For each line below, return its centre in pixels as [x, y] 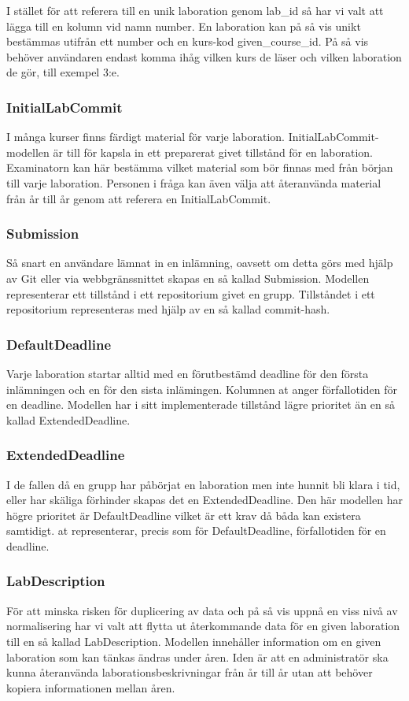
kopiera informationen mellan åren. [91, 687]
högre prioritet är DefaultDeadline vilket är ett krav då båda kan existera [184, 515]
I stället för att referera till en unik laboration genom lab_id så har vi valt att [195, 10]
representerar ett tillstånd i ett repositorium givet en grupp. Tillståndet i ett [191, 293]
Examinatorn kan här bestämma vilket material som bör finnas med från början [200, 167]
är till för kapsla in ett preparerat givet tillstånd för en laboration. [213, 152]
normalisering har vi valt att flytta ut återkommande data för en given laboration [203, 626]
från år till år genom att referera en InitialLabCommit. [139, 198]
